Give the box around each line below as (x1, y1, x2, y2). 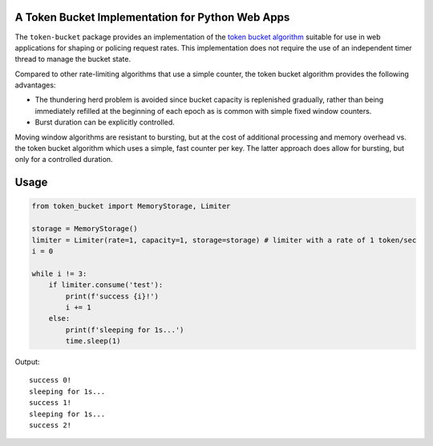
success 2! (29, 421, 72, 430)
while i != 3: (31, 269, 87, 278)
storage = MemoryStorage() (31, 225, 138, 233)
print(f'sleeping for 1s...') (65, 325, 184, 334)
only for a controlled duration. (14, 155, 113, 164)
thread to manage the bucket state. (14, 55, 132, 64)
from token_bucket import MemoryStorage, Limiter (31, 201, 231, 211)
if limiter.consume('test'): (48, 281, 164, 290)
